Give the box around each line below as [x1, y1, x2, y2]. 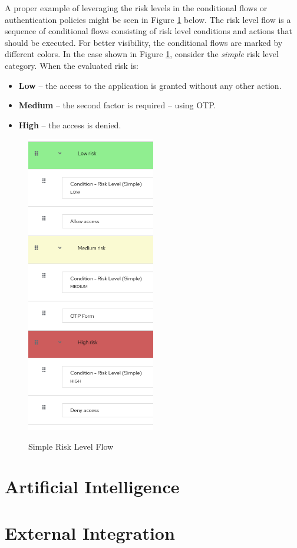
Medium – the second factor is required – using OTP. [18, 99, 216, 111]
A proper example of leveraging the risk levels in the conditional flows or [5, 2, 268, 14]
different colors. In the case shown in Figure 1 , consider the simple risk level [5, 48, 279, 60]
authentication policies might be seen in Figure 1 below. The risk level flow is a [5, 13, 291, 25]
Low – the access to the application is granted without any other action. [18, 79, 282, 91]
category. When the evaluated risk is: [5, 59, 138, 71]
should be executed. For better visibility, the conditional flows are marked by [5, 36, 283, 48]
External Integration [5, 520, 175, 544]
